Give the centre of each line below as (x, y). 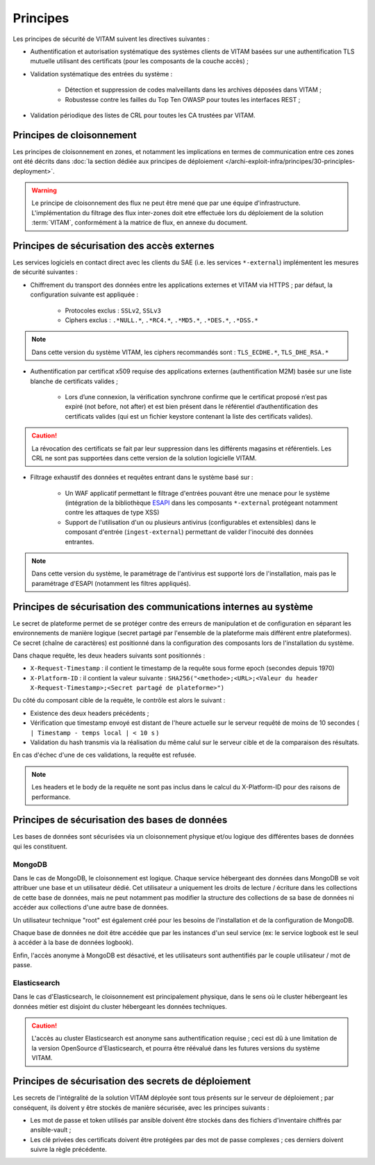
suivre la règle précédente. (69, 1150)
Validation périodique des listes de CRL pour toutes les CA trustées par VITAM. (143, 115)
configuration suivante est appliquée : (84, 294)
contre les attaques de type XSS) (112, 512)
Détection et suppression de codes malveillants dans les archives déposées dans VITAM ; (193, 90)
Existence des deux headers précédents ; (90, 713)
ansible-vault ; (51, 1130)
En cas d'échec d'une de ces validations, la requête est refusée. (105, 755)
